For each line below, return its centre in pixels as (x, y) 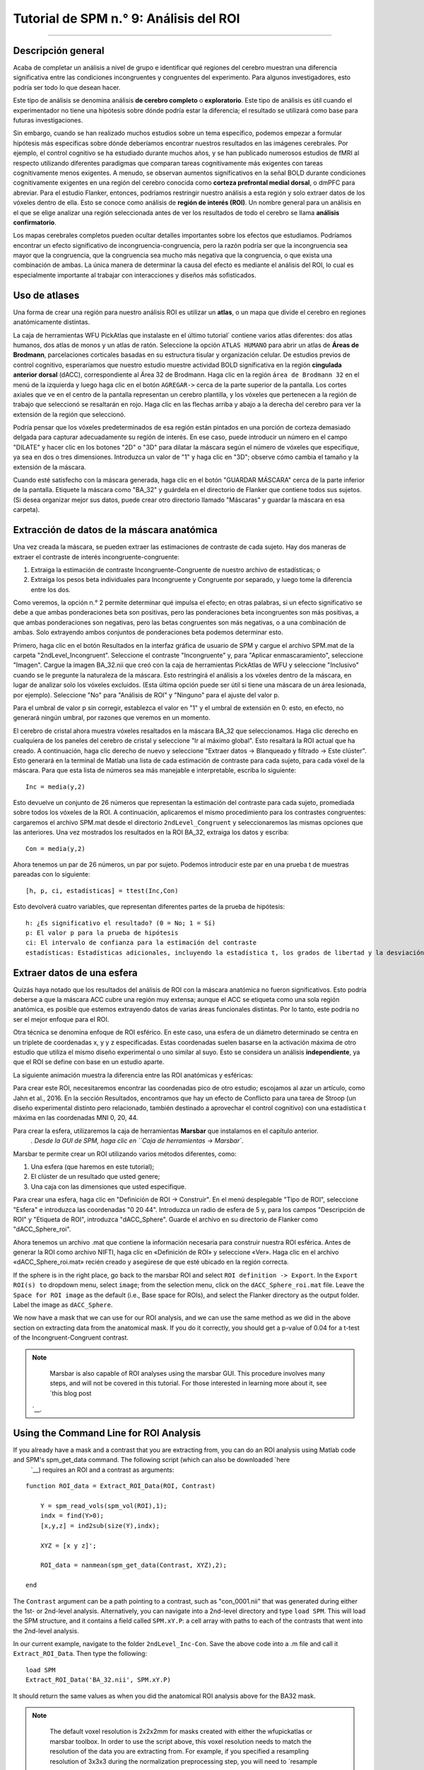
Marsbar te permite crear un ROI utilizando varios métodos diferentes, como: (125, 1153)
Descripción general (59, 51)
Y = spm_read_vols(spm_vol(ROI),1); (104, 1506)
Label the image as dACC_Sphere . (63, 1305)
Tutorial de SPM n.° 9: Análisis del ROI (126, 18)
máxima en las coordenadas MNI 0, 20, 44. (76, 1118)
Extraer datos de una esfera (75, 972)
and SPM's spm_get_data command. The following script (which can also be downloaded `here (151, 1460)
